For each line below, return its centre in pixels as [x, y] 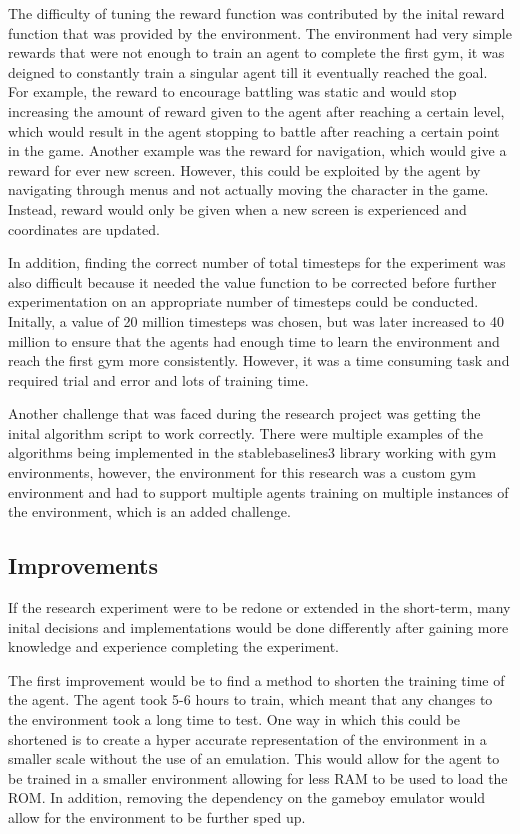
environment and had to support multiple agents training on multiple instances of [258, 491]
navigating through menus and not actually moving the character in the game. [248, 189]
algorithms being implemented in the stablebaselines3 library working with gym [252, 452]
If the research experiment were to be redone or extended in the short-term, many [259, 607]
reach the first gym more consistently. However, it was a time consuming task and [259, 360]
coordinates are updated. [84, 228]
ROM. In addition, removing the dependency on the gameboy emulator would [247, 797]
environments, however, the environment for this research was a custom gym [242, 472]
